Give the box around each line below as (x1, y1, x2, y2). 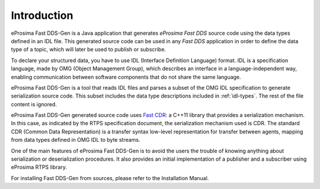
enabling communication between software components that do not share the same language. (11, 73, 241, 80)
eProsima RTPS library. (11, 164, 68, 171)
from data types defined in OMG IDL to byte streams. (11, 136, 140, 144)
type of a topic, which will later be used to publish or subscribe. (11, 46, 166, 53)
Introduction (11, 9, 73, 22)
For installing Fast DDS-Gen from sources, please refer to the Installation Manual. (11, 174, 209, 181)
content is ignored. (11, 100, 57, 107)
